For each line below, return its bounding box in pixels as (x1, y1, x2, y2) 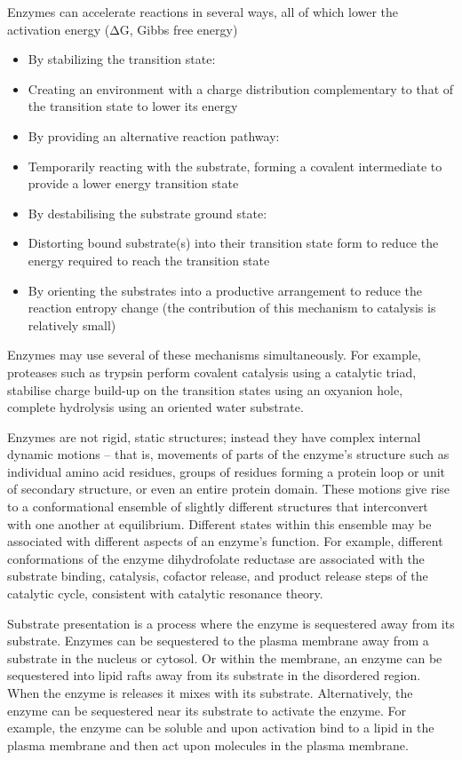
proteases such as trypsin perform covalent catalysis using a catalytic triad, (7, 362, 417, 381)
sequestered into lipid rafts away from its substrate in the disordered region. (7, 666, 421, 685)
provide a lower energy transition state (28, 174, 239, 193)
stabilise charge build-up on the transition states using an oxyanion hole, (7, 380, 403, 399)
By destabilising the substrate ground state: (28, 203, 267, 222)
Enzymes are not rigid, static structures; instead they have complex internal (7, 427, 421, 446)
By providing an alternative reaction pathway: (28, 126, 280, 145)
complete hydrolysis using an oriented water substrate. (7, 398, 304, 416)
